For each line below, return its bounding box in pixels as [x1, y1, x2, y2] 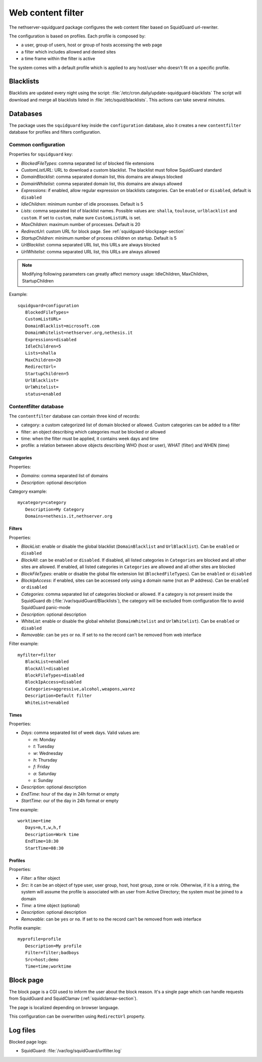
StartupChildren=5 [25, 371, 69, 376]
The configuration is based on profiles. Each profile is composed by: [9, 33, 146, 39]
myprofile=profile [17, 936, 62, 942]
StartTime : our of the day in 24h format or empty [21, 798, 119, 804]
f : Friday [33, 764, 50, 770]
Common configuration [9, 141, 65, 148]
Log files [9, 1026, 36, 1034]
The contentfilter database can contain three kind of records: [9, 413, 140, 419]
